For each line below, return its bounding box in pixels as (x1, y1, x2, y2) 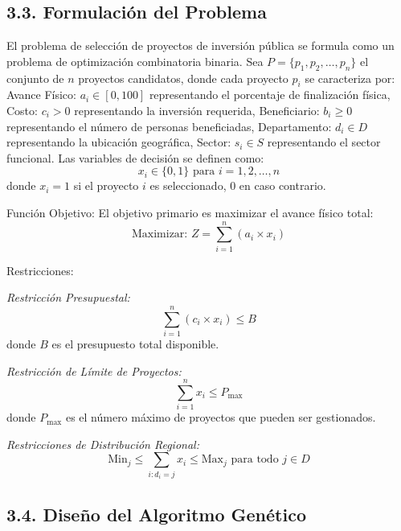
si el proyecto (73, 177, 139, 194)
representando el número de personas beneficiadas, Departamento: (6, 117, 332, 134)
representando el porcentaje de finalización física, (149, 86, 391, 103)
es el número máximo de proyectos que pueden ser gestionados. (65, 409, 376, 426)
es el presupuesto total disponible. (51, 335, 219, 352)
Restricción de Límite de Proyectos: (6, 362, 182, 379)
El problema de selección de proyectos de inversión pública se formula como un (6, 37, 395, 54)
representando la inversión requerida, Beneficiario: (74, 101, 320, 118)
